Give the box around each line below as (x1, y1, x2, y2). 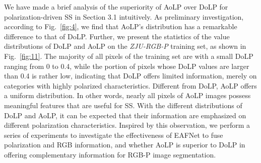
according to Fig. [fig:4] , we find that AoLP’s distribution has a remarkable (4, 21, 237, 32)
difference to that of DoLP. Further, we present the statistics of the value (4, 31, 230, 41)
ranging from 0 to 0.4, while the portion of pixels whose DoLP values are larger (4, 60, 249, 71)
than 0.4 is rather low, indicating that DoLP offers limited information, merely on (4, 70, 257, 81)
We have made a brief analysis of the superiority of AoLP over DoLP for (4, 2, 228, 12)
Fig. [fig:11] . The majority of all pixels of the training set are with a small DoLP (4, 50, 253, 61)
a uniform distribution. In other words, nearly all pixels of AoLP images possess (4, 90, 251, 101)
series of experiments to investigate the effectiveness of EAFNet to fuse (4, 129, 223, 140)
